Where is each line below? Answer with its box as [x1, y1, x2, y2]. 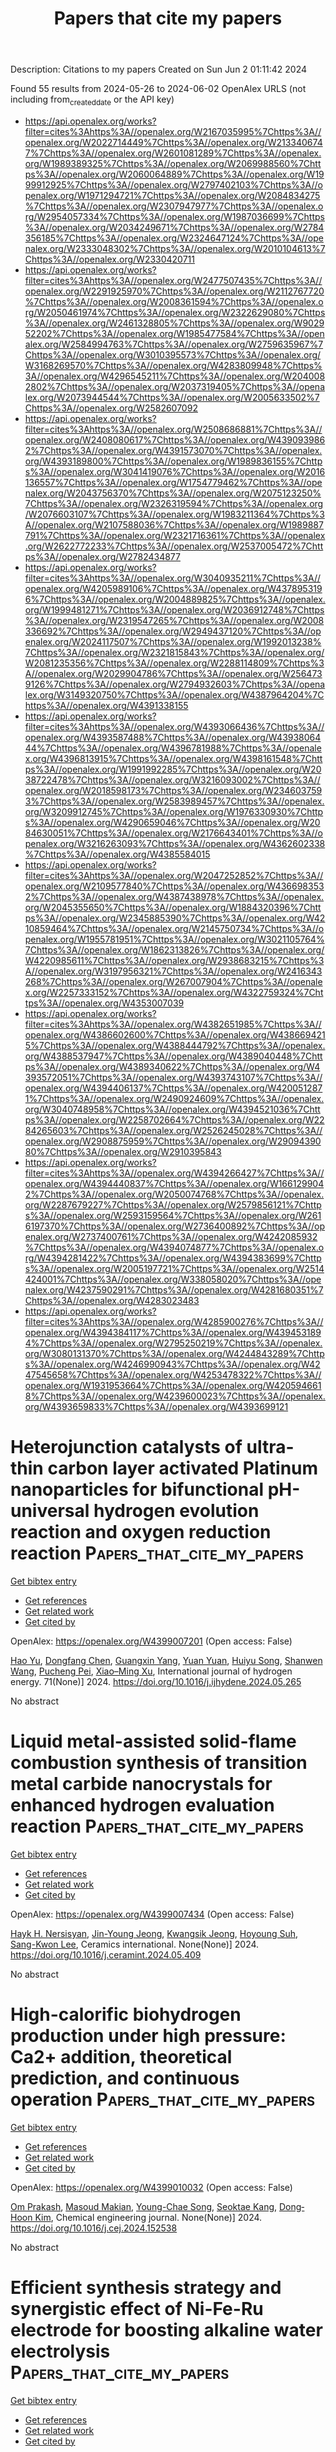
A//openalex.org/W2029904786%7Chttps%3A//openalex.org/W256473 [24, 667, 323, 679]
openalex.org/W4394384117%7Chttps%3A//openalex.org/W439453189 [24, 1326, 322, 1338]
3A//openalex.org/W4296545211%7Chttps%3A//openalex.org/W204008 [24, 370, 326, 382]
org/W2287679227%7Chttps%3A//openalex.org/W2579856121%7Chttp [24, 1198, 322, 1211]
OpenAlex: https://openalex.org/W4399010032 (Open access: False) [10, 2181, 293, 2193]
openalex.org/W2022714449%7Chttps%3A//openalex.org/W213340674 [24, 136, 323, 148]
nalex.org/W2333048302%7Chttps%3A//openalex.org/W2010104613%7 [24, 242, 326, 254]
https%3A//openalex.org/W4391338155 [24, 699, 189, 711]
